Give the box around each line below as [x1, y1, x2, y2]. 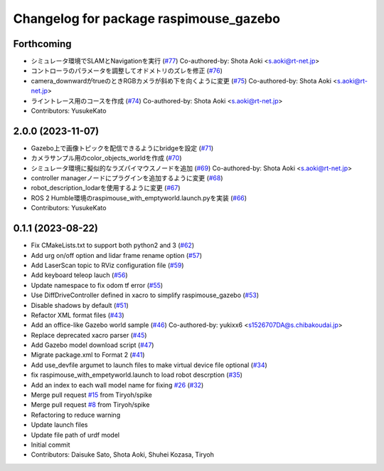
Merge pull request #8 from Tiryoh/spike [31, 400, 150, 409]
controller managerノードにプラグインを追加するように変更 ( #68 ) [31, 174, 223, 182]
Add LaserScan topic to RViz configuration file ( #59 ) [31, 261, 184, 269]
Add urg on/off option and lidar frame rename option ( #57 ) [31, 251, 203, 259]
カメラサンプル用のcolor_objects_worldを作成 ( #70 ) [31, 154, 182, 162]
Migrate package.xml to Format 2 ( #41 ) [31, 351, 145, 359]
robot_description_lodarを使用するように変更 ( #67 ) [31, 184, 181, 192]
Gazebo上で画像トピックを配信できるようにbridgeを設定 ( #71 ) [31, 143, 214, 152]
